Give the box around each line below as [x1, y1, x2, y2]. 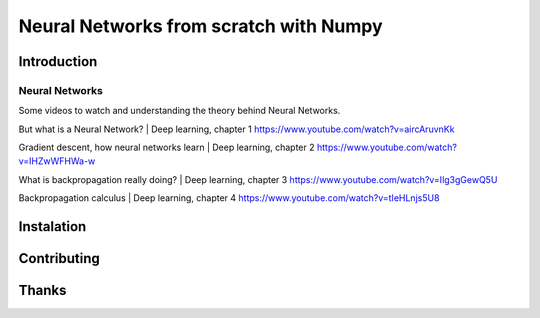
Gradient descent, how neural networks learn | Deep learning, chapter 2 [18, 141, 315, 154]
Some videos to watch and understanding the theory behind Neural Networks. [18, 105, 341, 117]
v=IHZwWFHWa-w [18, 155, 96, 167]
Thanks [18, 282, 67, 299]
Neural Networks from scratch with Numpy [18, 15, 384, 37]
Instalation [18, 218, 87, 235]
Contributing [18, 250, 100, 267]
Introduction [18, 53, 98, 70]
